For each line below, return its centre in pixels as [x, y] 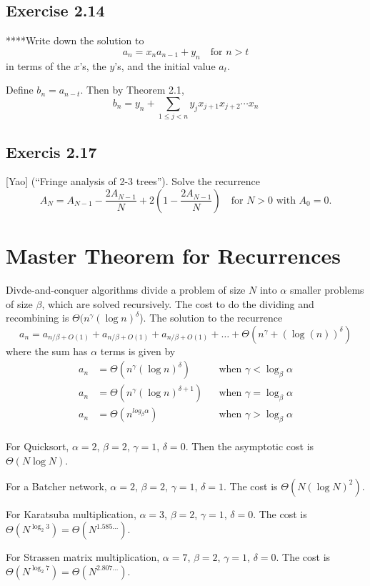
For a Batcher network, [56, 486]
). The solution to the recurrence [211, 318]
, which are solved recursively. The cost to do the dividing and [178, 303]
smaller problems [327, 290]
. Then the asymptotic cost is [250, 446]
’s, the [93, 65]
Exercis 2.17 [51, 151]
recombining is [37, 318]
